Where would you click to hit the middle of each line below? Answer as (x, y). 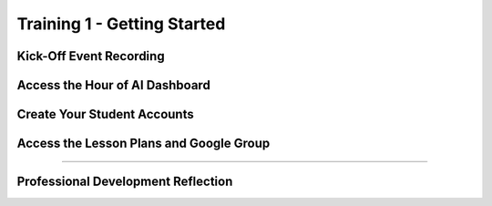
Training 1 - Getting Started (121, 24)
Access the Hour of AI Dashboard (114, 85)
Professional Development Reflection (125, 182)
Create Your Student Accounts (106, 114)
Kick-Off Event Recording (91, 56)
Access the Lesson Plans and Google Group (143, 144)
